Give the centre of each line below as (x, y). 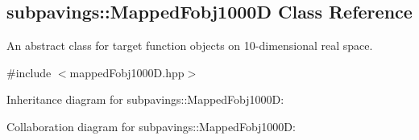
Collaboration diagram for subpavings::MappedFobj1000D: (151, 126)
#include (29, 72)
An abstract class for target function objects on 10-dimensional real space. (190, 45)
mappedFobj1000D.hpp (127, 72)
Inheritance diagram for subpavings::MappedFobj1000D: (145, 99)
